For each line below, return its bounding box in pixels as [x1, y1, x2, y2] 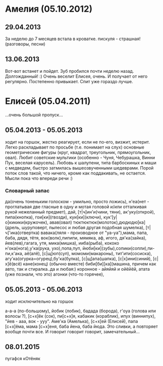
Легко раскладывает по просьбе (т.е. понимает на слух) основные [5, 144, 145, 150]
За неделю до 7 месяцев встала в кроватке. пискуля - [5, 36, 118, 42]
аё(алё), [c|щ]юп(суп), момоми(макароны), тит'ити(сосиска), [24, 250, 152, 256]
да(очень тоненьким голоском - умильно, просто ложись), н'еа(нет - [5, 198, 149, 204]
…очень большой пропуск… [5, 111, 63, 118]
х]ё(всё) [5, 260, 22, 267]
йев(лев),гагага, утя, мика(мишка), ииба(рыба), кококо [5, 240, 119, 246]
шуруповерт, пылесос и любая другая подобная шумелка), [21, 224, 145, 230]
